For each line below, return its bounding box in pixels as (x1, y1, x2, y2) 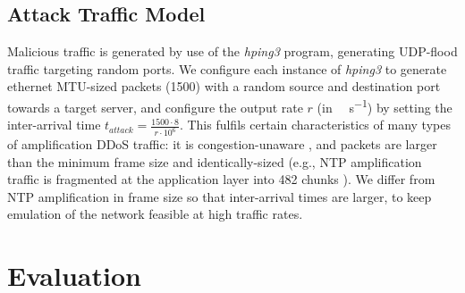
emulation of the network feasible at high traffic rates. (7, 205, 303, 223)
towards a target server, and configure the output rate (7, 97, 303, 116)
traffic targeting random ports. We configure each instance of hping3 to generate (7, 59, 447, 78)
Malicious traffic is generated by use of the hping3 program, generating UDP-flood (7, 42, 458, 61)
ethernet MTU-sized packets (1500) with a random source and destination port (7, 77, 441, 96)
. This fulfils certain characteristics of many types (179, 115, 451, 134)
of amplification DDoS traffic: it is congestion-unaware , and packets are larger (7, 135, 437, 154)
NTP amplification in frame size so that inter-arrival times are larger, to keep (7, 187, 432, 205)
